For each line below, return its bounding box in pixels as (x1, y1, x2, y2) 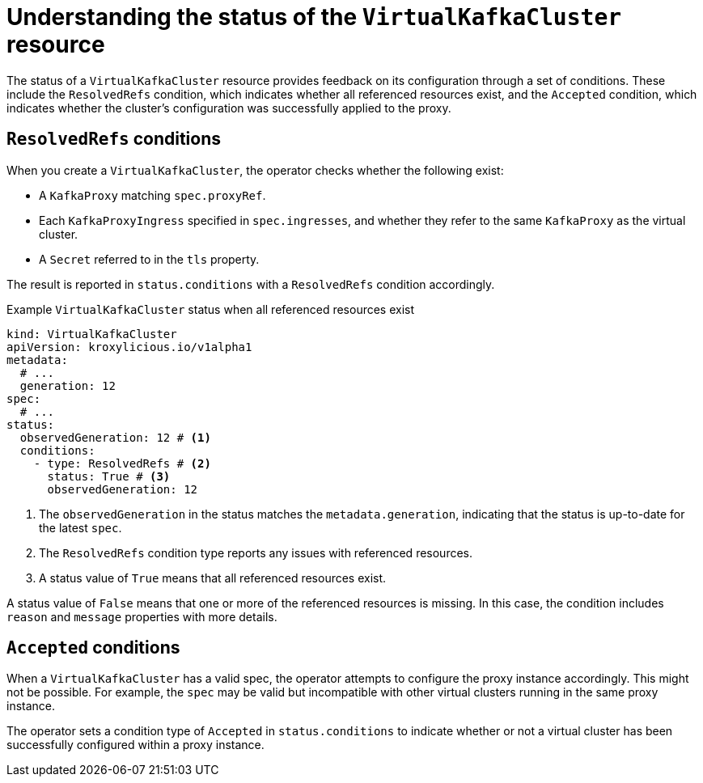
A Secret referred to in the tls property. (39, 252, 260, 266)
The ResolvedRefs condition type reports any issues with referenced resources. (39, 545, 473, 560)
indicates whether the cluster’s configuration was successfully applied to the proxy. (6, 100, 451, 115)
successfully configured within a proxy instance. (6, 738, 265, 752)
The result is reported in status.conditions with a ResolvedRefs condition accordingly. (6, 277, 495, 291)
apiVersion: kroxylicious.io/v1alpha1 (6, 340, 252, 353)
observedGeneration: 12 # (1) (19, 430, 211, 444)
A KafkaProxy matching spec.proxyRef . (39, 188, 266, 202)
